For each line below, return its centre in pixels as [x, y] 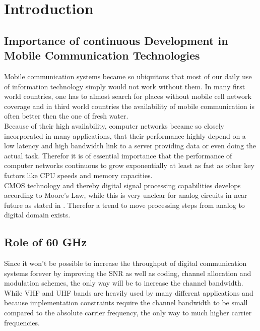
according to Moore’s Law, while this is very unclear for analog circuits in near [126, 195]
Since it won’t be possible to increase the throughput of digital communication [125, 263]
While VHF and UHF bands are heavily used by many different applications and [129, 292]
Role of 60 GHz [46, 242]
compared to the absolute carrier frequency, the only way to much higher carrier [128, 313]
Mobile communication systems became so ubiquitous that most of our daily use [128, 76]
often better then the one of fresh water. [66, 116]
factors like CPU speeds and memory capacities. [78, 175]
